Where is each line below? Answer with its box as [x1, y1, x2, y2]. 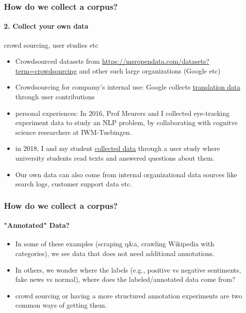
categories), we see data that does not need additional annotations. [15, 248, 215, 258]
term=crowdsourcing [15, 65, 77, 75]
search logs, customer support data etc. [15, 179, 132, 189]
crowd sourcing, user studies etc [4, 39, 98, 50]
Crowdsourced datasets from [15, 56, 100, 66]
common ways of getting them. [15, 300, 107, 310]
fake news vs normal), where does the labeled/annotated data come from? [15, 274, 235, 284]
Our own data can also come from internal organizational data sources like [15, 169, 237, 179]
